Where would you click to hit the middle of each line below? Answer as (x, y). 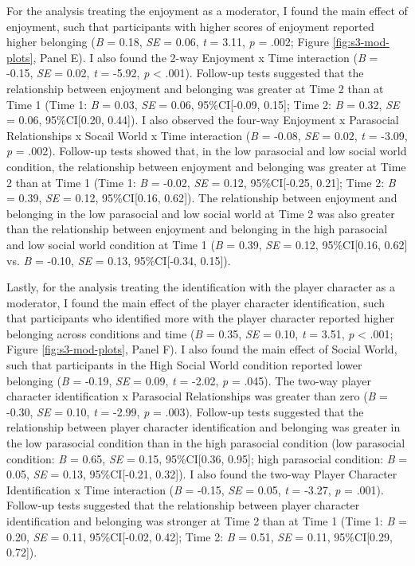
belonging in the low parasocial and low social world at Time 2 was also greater (201, 213)
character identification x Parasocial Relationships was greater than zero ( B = (198, 396)
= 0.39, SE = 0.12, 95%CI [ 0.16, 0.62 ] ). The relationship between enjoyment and (202, 198)
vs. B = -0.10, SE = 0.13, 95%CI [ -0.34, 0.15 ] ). (119, 260)
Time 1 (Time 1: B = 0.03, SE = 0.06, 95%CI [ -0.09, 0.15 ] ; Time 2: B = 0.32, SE (203, 104)
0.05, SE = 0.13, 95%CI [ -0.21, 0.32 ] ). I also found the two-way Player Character (202, 474)
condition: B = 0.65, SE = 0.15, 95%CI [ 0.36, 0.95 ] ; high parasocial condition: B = (207, 458)
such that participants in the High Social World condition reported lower (184, 365)
